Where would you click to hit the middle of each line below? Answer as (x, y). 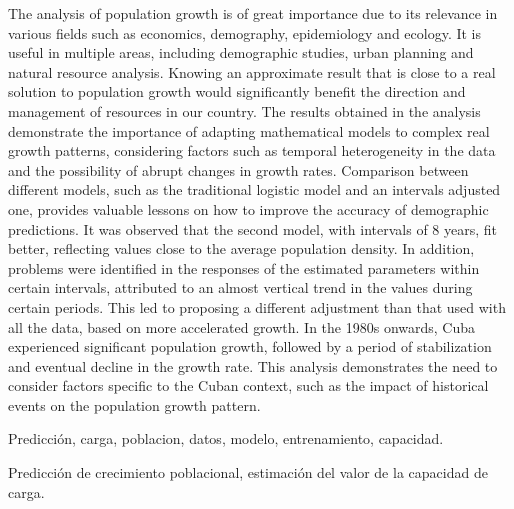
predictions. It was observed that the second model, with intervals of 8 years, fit (253, 228)
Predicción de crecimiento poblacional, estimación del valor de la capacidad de (248, 472)
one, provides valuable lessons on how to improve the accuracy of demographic (248, 208)
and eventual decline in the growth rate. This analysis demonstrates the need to (253, 365)
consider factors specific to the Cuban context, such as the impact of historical (248, 385)
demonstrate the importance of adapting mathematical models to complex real (249, 130)
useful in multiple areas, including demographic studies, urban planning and (241, 52)
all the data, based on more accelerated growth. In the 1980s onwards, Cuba (242, 326)
